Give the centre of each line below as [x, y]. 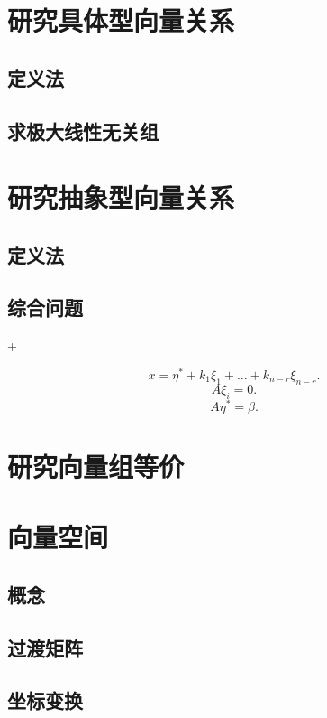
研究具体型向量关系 [121, 20]
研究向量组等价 [96, 466]
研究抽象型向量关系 [121, 197]
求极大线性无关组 [83, 131]
